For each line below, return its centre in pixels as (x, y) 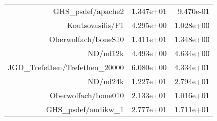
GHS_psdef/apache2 (89, 11)
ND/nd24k (106, 81)
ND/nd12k (106, 53)
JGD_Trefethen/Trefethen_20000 (66, 67)
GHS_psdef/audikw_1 (85, 109)
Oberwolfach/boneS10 (87, 39)
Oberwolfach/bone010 (87, 95)
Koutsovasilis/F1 (95, 25)
